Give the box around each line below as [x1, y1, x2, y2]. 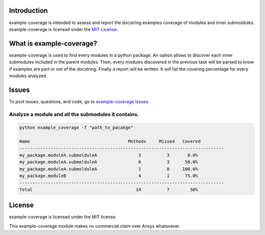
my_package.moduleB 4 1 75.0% [19, 173, 198, 179]
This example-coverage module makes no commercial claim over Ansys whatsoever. [9, 223, 181, 229]
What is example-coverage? [9, 39, 98, 48]
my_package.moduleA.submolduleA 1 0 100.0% [19, 166, 198, 172]
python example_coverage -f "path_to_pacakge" [19, 125, 133, 130]
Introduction [9, 6, 48, 15]
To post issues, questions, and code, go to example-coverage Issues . [9, 98, 150, 104]
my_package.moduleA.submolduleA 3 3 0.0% [19, 152, 198, 158]
